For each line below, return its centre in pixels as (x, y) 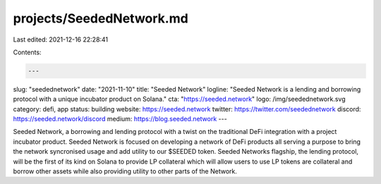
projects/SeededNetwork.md (101, 18)
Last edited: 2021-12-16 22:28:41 (61, 39)
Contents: (27, 52)
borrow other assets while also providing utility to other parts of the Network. (125, 171)
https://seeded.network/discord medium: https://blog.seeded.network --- (120, 119)
